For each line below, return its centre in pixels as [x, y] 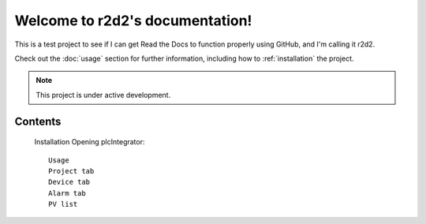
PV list [63, 204]
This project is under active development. [103, 95]
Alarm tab [67, 193]
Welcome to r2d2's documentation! [133, 21]
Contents [38, 121]
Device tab [69, 182]
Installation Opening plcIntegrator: [90, 142]
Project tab [71, 171]
